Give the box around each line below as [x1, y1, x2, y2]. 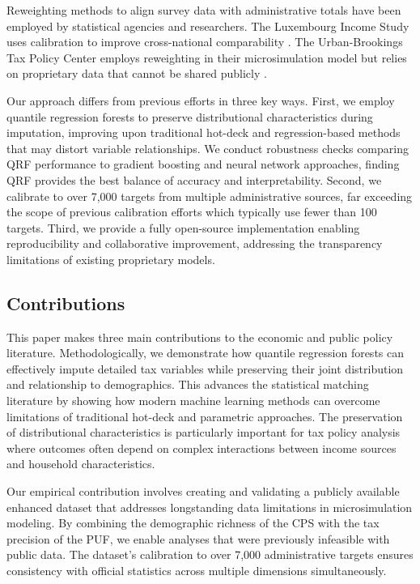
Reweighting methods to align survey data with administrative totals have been [6, 2, 401, 18]
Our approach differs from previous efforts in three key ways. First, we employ [6, 92, 395, 109]
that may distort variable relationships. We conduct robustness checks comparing [6, 139, 409, 156]
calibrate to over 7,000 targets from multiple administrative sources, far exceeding [6, 187, 413, 204]
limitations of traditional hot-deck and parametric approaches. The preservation [6, 407, 403, 424]
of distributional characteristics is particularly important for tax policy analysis [6, 424, 401, 441]
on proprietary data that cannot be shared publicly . [6, 65, 267, 82]
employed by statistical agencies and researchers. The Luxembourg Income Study [6, 17, 409, 34]
